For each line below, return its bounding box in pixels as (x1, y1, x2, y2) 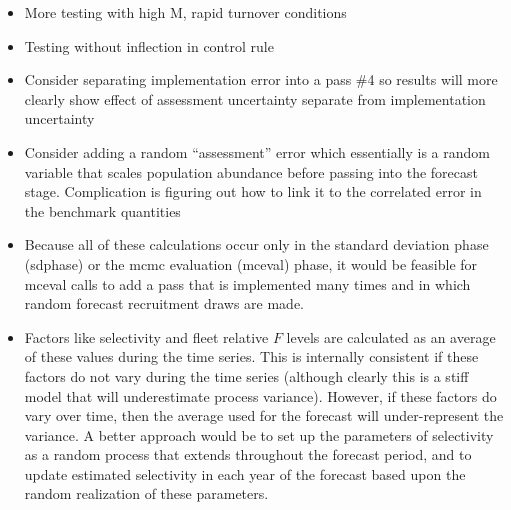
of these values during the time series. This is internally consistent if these (24, 346, 479, 367)
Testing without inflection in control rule (24, 35, 274, 56)
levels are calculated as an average (286, 326, 496, 347)
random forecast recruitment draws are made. (24, 293, 304, 314)
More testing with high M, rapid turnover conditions (24, 2, 347, 22)
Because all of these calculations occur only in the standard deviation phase (24, 234, 489, 255)
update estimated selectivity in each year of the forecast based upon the (24, 463, 466, 484)
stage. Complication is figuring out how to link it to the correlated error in (24, 181, 482, 202)
